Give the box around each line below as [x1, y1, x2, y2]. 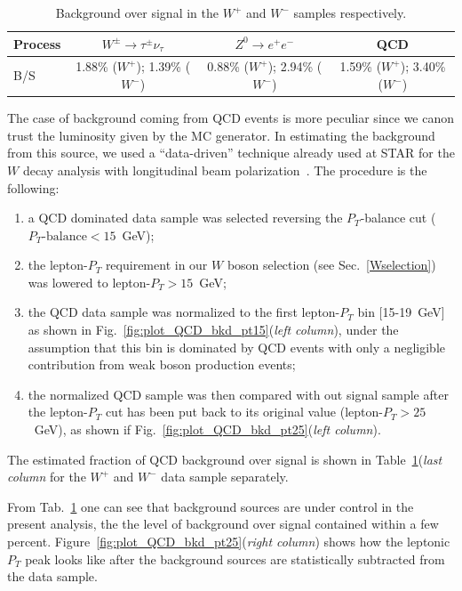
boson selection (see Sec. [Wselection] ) [227, 255, 436, 274]
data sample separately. [161, 467, 289, 486]
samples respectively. [293, 4, 407, 21]
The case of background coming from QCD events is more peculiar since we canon [7, 109, 455, 127]
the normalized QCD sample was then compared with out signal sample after [28, 385, 449, 403]
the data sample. [7, 567, 98, 586]
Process [13, 34, 61, 53]
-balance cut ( [360, 208, 436, 227]
